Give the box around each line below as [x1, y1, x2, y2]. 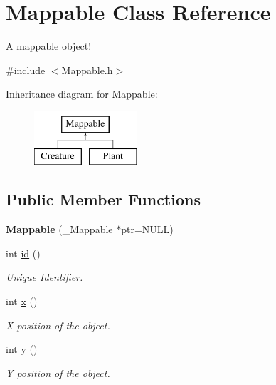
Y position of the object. [6, 365, 110, 380]
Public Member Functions [6, 188, 201, 210]
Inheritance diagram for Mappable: [6, 86, 158, 101]
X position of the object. [6, 317, 110, 332]
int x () [6, 294, 38, 309]
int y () [6, 342, 38, 356]
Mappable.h [61, 62, 113, 77]
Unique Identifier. [6, 269, 83, 284]
